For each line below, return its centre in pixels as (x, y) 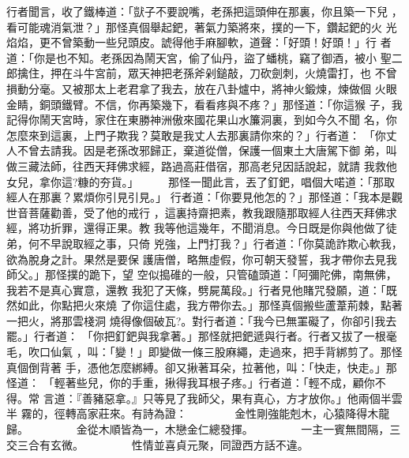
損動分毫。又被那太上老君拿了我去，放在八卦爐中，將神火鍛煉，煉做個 (189, 88)
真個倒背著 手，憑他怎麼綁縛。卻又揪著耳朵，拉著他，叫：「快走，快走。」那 (202, 367)
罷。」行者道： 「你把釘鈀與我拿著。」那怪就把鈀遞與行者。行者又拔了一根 (196, 336)
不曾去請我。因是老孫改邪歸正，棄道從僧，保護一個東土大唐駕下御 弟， (201, 150)
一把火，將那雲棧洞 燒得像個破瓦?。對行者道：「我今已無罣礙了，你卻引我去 (202, 320)
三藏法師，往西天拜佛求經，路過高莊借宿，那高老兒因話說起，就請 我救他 (207, 165)
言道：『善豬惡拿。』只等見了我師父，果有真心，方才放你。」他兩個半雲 (223, 398)
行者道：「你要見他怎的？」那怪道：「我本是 (281, 197)
